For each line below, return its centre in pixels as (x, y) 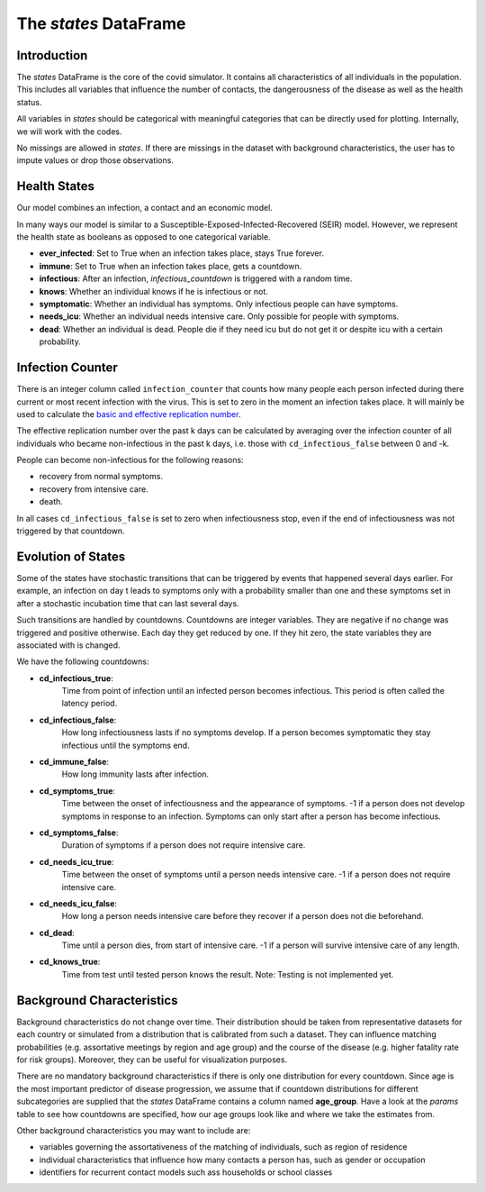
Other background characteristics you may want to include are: (134, 1130)
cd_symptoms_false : (79, 833)
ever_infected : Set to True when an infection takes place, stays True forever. (181, 253)
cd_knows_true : (70, 962)
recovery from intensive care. (94, 489)
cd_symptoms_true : (77, 791)
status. (29, 102)
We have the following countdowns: (83, 661)
